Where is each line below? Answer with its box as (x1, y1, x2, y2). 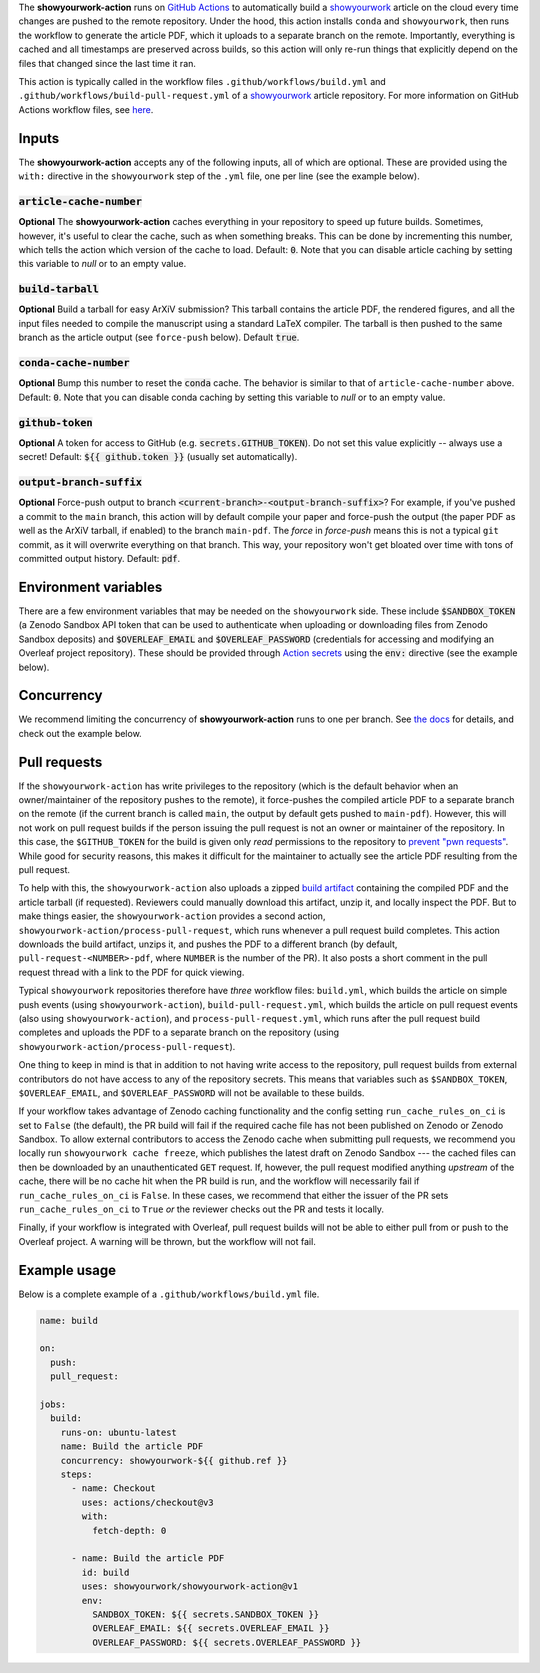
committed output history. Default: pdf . (18, 553, 181, 565)
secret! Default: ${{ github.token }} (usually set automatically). (18, 451, 298, 463)
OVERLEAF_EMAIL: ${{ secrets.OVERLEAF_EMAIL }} (91, 1623, 330, 1634)
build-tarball (18, 283, 100, 296)
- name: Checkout (71, 1483, 157, 1494)
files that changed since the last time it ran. (18, 57, 197, 69)
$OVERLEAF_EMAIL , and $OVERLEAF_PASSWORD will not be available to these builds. (18, 1086, 365, 1099)
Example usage (18, 1261, 117, 1279)
